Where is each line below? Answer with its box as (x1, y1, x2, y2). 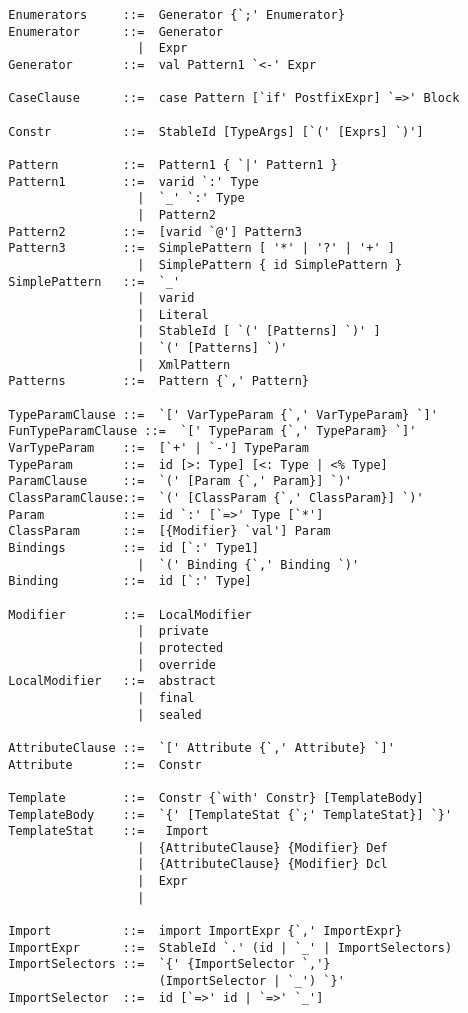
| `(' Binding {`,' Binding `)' (137, 557, 360, 572)
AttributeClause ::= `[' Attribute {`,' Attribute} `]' (8, 740, 395, 755)
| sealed (137, 707, 202, 722)
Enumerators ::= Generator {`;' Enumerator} (8, 8, 345, 22)
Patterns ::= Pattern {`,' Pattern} (8, 374, 309, 389)
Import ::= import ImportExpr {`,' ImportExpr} (8, 924, 403, 939)
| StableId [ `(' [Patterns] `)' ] (137, 324, 381, 339)
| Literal (137, 307, 209, 322)
